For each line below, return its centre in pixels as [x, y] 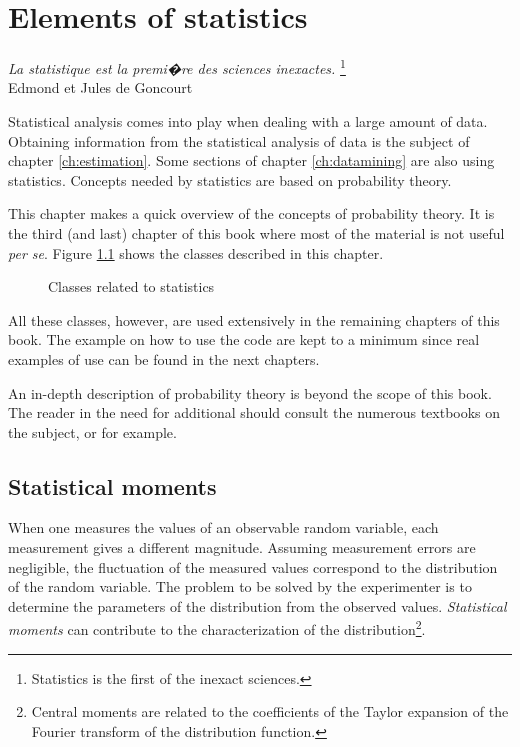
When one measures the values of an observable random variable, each [223, 527]
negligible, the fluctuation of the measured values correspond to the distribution [253, 566]
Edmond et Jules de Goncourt [100, 87]
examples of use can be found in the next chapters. [164, 358]
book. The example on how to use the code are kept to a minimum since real [244, 339]
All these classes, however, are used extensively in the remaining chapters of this [254, 319]
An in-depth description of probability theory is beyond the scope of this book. [250, 392]
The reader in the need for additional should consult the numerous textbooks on [254, 412]
